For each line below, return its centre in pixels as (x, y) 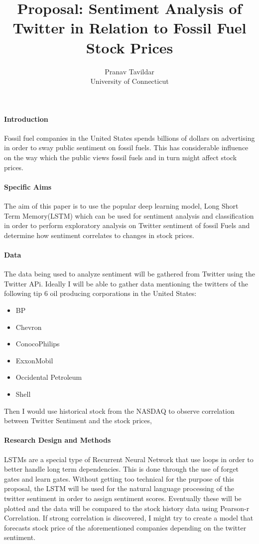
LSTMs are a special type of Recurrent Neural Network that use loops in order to (129, 459)
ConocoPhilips (38, 344)
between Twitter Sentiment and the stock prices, (78, 420)
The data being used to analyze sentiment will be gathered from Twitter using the (129, 274)
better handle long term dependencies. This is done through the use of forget (122, 469)
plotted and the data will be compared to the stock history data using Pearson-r (127, 508)
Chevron (29, 327)
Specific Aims (28, 186)
